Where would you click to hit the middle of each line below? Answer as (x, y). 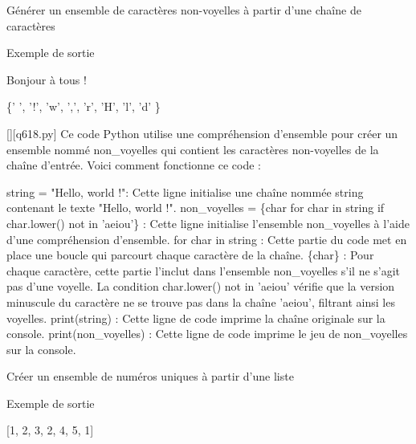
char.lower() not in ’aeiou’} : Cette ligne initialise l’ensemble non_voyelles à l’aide (208, 223)
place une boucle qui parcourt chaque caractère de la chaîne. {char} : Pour (190, 255)
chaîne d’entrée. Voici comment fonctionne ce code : (134, 165)
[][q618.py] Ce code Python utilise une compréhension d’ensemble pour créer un (202, 133)
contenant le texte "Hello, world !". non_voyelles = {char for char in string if (196, 208)
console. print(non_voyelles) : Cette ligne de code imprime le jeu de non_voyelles (207, 334)
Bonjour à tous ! (47, 79)
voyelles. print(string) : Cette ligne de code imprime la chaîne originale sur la (196, 318)
